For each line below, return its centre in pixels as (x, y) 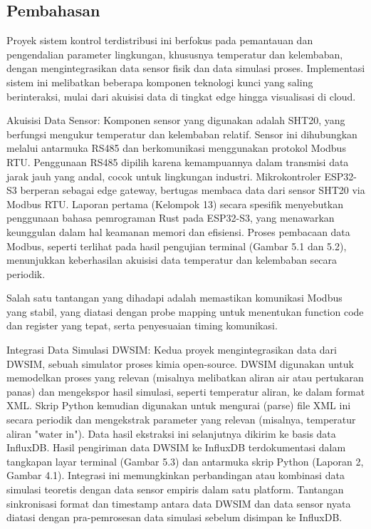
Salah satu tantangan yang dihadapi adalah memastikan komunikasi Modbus (174, 298)
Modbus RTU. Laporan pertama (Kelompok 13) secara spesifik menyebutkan (175, 204)
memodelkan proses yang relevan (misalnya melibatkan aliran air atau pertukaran (185, 378)
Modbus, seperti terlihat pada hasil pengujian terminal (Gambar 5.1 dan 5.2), (177, 246)
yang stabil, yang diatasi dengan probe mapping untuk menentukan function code (185, 311)
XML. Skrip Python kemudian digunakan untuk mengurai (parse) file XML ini (179, 405)
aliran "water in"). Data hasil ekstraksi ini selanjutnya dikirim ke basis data (171, 433)
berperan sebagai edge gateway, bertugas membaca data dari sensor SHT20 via (193, 190)
